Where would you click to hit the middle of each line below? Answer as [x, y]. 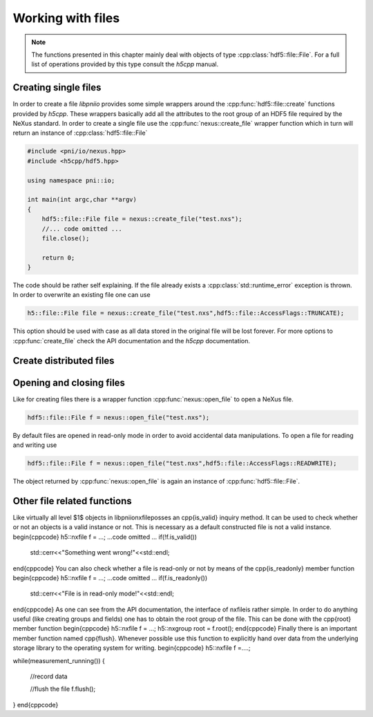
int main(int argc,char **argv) [82, 200]
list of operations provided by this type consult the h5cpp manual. [125, 64]
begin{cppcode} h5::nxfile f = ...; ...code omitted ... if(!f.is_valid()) [105, 537]
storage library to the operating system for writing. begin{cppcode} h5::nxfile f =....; [132, 648]
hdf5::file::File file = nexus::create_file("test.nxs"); [142, 219]
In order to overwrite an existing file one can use [82, 295]
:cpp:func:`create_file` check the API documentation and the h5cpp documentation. [131, 341]
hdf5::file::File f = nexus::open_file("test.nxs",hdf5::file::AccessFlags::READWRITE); [182, 463]
